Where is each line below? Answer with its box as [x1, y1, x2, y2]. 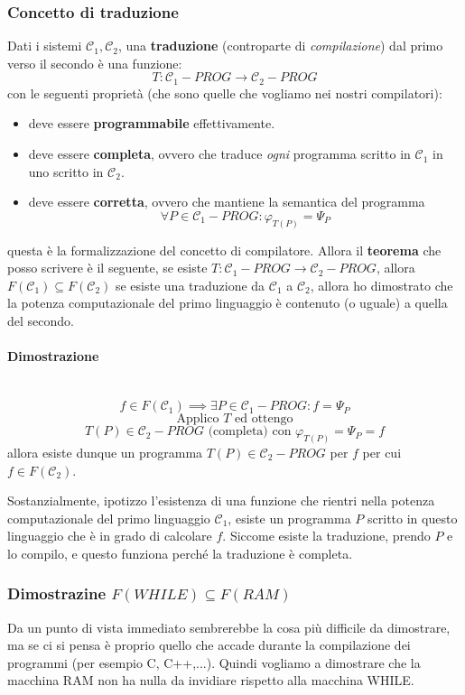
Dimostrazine [7, 582, 107, 605]
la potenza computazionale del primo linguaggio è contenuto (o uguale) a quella [7, 293, 448, 312]
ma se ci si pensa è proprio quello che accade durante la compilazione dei [7, 635, 411, 654]
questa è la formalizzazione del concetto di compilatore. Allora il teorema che [7, 240, 442, 259]
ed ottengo [235, 412, 293, 426]
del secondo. [7, 311, 74, 330]
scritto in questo [367, 508, 458, 527]
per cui [362, 442, 402, 461]
